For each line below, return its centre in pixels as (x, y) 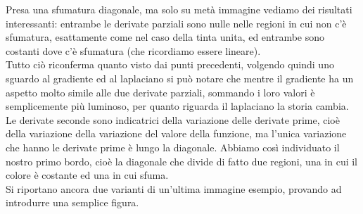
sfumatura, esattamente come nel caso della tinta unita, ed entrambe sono (165, 37)
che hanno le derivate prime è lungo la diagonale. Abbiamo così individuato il (173, 147)
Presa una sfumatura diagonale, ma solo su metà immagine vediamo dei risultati (179, 9)
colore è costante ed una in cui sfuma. (87, 175)
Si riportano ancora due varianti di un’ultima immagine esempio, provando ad (174, 188)
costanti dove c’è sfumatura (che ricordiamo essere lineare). (133, 50)
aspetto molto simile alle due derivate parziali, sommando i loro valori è (160, 92)
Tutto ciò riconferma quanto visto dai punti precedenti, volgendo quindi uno (170, 64)
